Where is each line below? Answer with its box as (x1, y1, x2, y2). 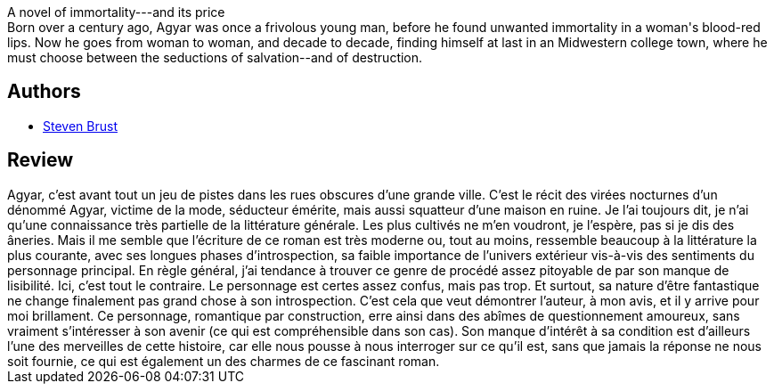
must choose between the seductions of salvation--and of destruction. (7, 50, 423, 65)
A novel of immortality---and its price (7, 4, 225, 20)
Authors (7, 80, 81, 103)
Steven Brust (43, 118, 118, 134)
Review (7, 149, 74, 172)
